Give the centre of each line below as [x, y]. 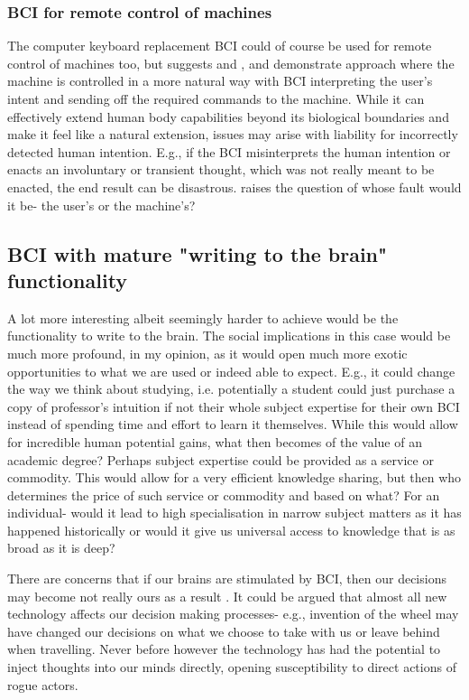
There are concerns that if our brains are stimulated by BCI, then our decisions [227, 579]
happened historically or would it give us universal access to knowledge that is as [231, 530]
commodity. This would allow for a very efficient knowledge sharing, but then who [234, 477]
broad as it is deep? [61, 548]
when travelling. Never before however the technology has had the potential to [224, 649]
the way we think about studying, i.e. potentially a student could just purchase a [231, 389]
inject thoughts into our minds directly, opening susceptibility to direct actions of [232, 667]
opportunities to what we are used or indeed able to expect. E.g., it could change [231, 371]
